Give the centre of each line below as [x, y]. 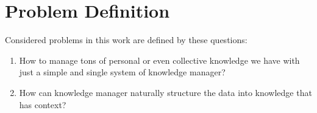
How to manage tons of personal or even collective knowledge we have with [159, 60]
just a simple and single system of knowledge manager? [122, 72]
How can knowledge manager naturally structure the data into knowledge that [166, 92]
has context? [43, 104]
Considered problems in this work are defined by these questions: [126, 40]
